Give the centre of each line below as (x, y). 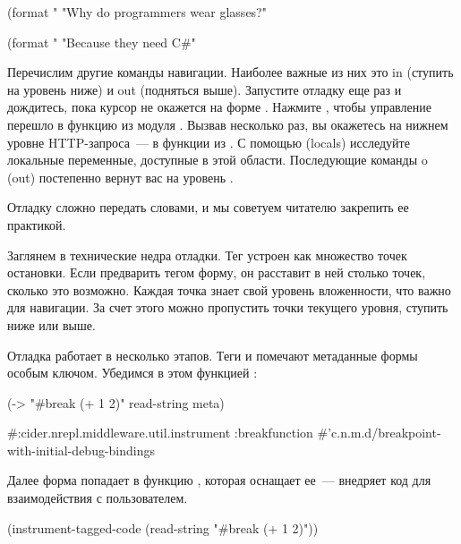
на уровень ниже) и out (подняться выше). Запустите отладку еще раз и (205, 89)
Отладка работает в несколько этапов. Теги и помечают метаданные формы (213, 355)
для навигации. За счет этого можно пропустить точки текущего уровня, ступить (228, 307)
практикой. (37, 224)
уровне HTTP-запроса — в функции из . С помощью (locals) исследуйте (209, 142)
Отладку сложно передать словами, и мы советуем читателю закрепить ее (208, 207)
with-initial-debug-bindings (81, 450)
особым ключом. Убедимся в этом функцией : (132, 373)
